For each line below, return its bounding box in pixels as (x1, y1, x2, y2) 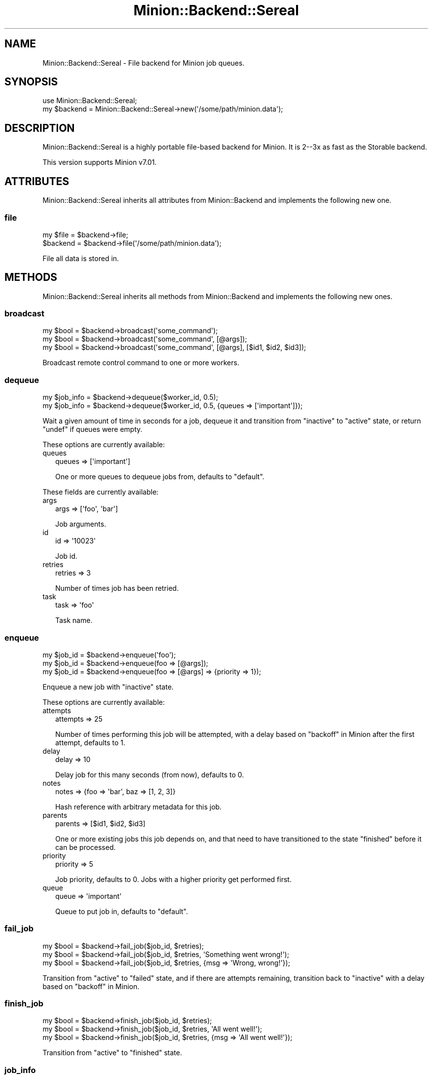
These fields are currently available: (42, 488, 159, 497)
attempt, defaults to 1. (55, 738, 126, 747)
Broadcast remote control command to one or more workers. (42, 358, 239, 367)
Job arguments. (55, 520, 106, 529)
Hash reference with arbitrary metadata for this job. (55, 802, 222, 811)
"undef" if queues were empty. (42, 425, 142, 434)
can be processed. (55, 843, 116, 851)
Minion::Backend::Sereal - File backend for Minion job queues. (42, 58, 245, 67)
